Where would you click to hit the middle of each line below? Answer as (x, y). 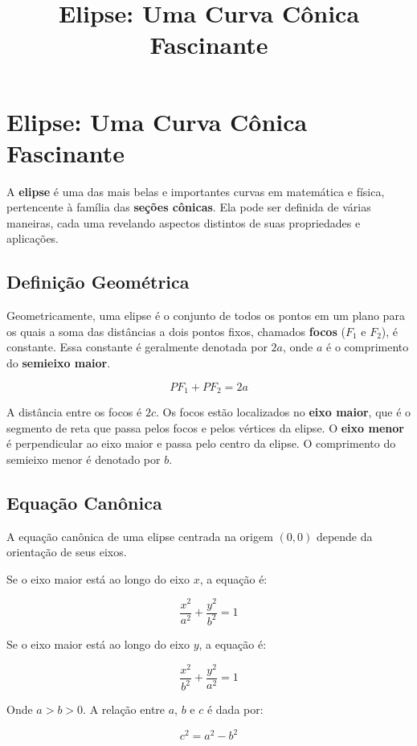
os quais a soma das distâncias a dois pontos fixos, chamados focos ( (176, 331)
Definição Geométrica (98, 282)
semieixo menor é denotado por (84, 459)
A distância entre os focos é (74, 412)
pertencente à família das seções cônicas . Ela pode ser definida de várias (189, 207)
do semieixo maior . (59, 363)
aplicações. (33, 238)
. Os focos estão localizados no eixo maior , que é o (283, 412)
